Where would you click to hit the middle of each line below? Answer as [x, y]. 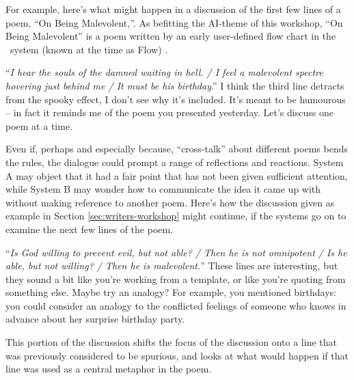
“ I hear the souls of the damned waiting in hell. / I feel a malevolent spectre [164, 72]
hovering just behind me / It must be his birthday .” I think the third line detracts [175, 85]
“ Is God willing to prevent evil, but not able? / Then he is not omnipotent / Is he [176, 252]
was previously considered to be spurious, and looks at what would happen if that [177, 355]
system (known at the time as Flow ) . [89, 49]
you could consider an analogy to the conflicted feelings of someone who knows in [176, 305]
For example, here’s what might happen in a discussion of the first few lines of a [173, 9]
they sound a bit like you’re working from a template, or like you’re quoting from [176, 279]
